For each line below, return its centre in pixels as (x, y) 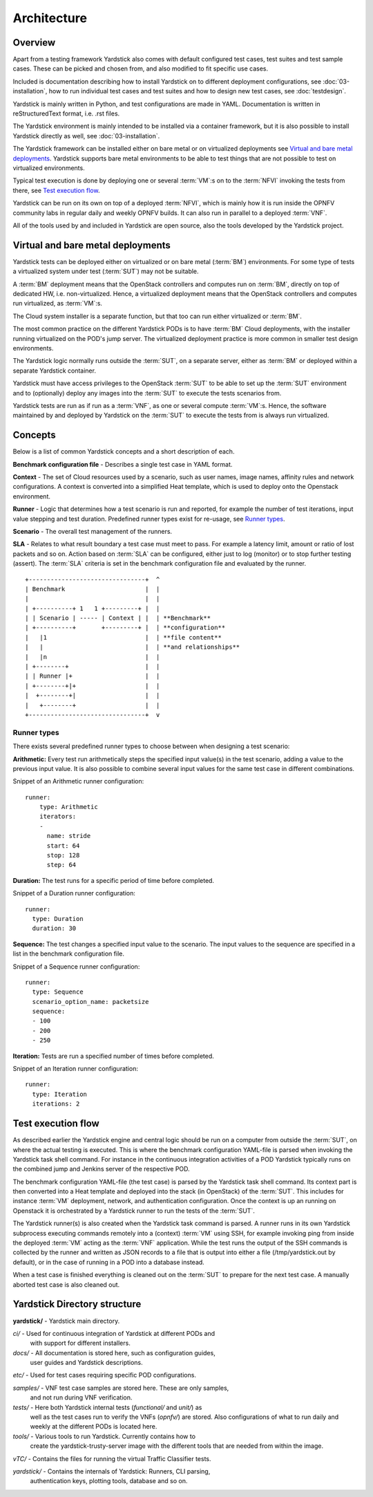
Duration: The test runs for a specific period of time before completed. (113, 880)
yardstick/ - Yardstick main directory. (66, 1321)
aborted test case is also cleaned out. (66, 1284)
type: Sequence (58, 992)
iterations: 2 (56, 1104)
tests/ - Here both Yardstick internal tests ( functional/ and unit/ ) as (107, 1407)
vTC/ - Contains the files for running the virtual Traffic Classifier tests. (112, 1458)
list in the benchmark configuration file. (68, 954)
